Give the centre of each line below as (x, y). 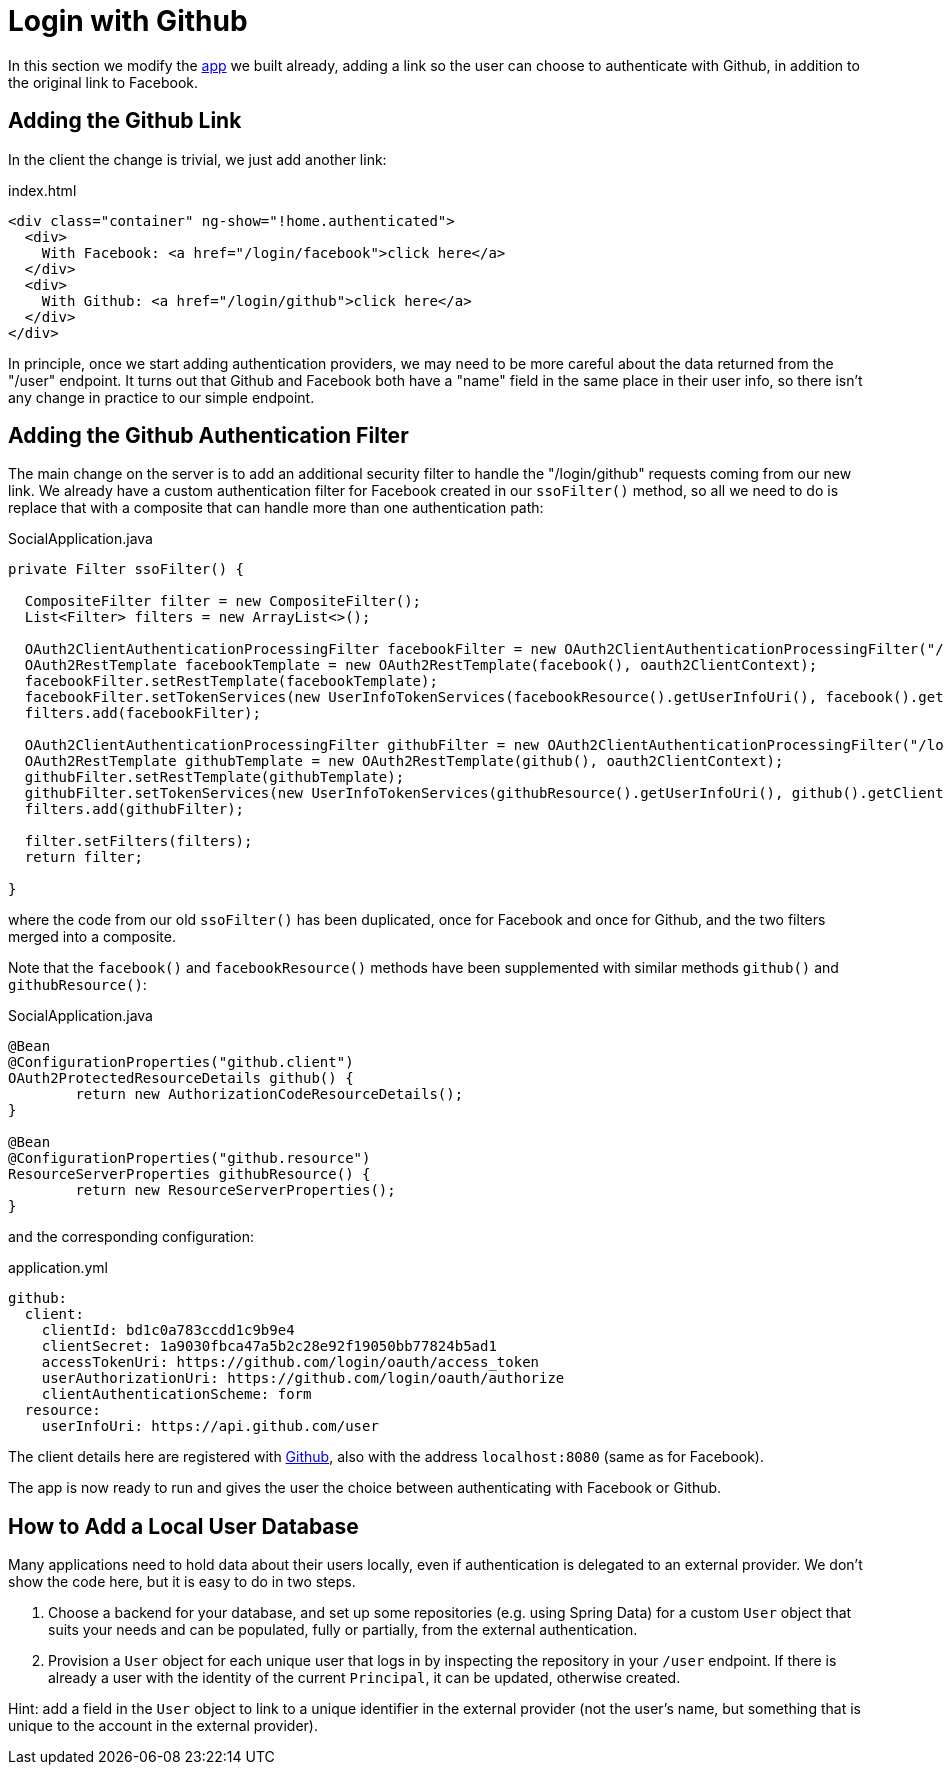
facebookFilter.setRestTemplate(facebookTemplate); (231, 681)
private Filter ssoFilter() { (126, 569)
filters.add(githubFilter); (134, 809)
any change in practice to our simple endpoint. (161, 397)
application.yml (58, 1268)
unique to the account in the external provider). (163, 1726)
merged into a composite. (92, 937)
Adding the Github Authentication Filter (208, 436)
